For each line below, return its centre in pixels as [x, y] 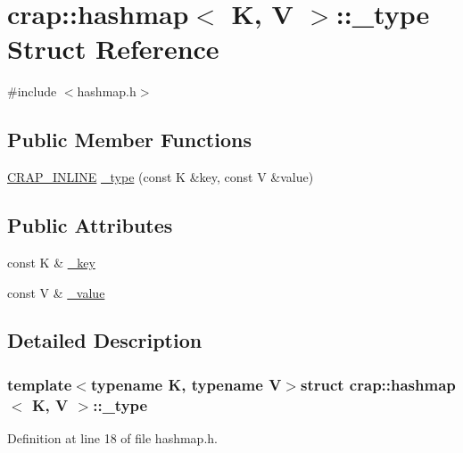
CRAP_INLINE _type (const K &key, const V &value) [161, 177]
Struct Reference [113, 49]
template [40, 384]
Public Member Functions [129, 140]
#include [32, 91]
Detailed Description [105, 340]
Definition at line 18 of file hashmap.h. [112, 438]
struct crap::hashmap [378, 384]
